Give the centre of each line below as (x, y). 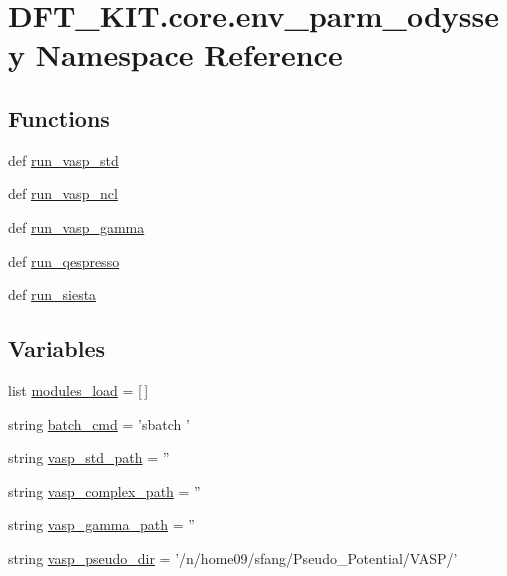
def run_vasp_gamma (76, 226)
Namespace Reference (189, 54)
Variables (57, 348)
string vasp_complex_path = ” (104, 490)
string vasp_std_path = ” (89, 457)
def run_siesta (52, 294)
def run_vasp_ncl (63, 193)
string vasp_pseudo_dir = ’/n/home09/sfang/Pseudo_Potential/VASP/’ (233, 557)
